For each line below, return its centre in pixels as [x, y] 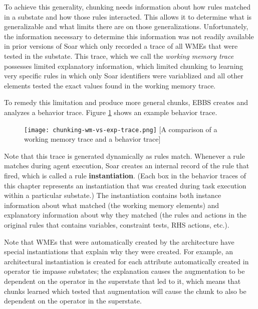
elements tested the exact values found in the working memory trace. [110, 85]
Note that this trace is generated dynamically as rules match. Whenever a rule [124, 156]
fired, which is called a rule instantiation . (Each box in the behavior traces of [125, 175]
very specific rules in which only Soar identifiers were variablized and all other [124, 76]
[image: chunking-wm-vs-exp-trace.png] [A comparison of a [121, 129]
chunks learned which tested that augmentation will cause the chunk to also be [125, 291]
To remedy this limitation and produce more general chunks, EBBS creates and [126, 102]
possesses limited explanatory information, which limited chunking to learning [124, 66]
